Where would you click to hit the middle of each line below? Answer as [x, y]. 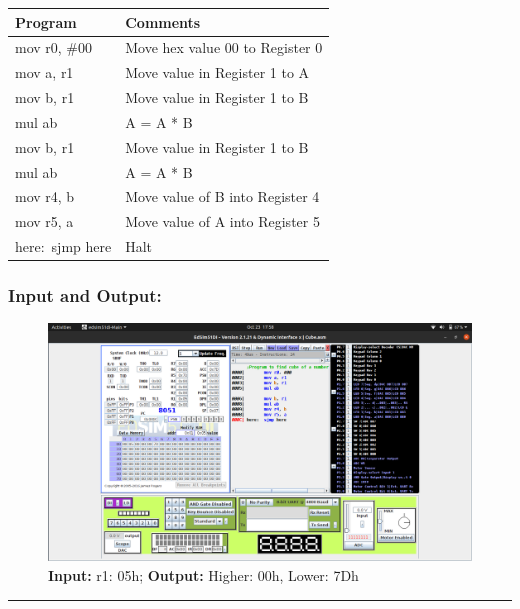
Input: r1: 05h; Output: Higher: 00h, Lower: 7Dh [203, 575]
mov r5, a [44, 221]
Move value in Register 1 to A [217, 72]
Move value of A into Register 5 [222, 221]
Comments [163, 21]
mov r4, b [45, 196]
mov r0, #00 [54, 47]
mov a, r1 [44, 72]
